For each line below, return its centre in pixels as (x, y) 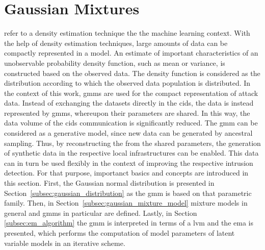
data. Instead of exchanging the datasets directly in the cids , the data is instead (129, 103)
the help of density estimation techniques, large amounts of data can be (116, 43)
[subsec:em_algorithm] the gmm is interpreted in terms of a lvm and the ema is (129, 223)
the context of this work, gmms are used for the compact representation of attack (131, 93)
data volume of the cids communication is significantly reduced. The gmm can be (131, 123)
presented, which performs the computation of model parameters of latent (120, 233)
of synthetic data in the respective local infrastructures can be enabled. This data (131, 153)
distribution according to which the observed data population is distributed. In (127, 83)
